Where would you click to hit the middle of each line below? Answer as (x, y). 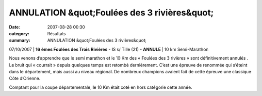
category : (19, 33)
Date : (15, 27)
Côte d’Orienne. (25, 78)
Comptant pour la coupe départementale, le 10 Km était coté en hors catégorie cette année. (101, 87)
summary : (20, 41)
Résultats (57, 33)
